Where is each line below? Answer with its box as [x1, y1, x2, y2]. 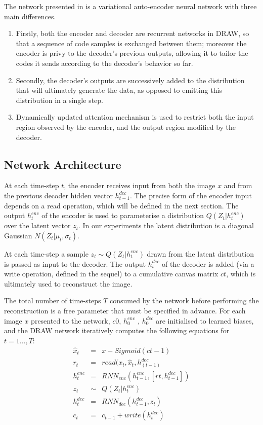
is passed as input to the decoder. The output [4, 258, 146, 269]
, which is [226, 268, 256, 279]
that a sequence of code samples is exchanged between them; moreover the [16, 38, 247, 48]
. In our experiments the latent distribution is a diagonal [78, 220, 254, 231]
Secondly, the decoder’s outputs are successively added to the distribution [16, 75, 245, 85]
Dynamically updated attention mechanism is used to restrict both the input [16, 112, 254, 122]
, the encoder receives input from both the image [64, 180, 215, 191]
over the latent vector [4, 220, 71, 231]
